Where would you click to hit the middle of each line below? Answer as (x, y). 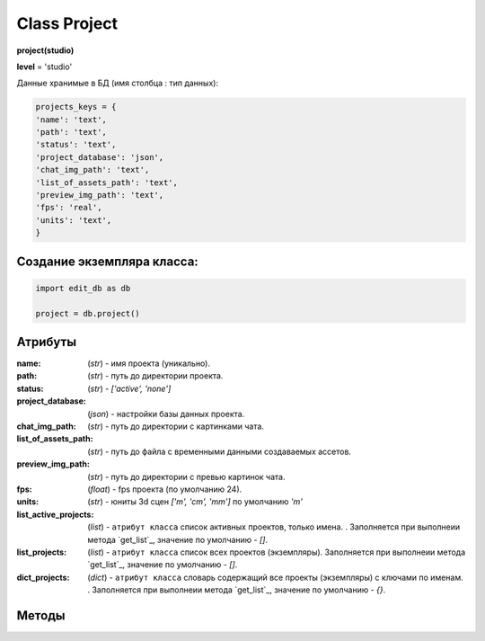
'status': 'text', (76, 145)
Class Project (67, 23)
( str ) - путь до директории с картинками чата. (176, 426)
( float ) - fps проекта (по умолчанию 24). (165, 489)
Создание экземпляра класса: (108, 261)
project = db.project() (88, 313)
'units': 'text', (74, 220)
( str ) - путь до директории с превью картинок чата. (186, 476)
